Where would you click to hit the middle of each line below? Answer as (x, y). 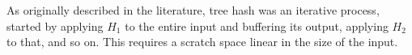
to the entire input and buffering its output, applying (257, 25)
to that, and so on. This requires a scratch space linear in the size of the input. (202, 42)
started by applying (55, 25)
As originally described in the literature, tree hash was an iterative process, (193, 10)
